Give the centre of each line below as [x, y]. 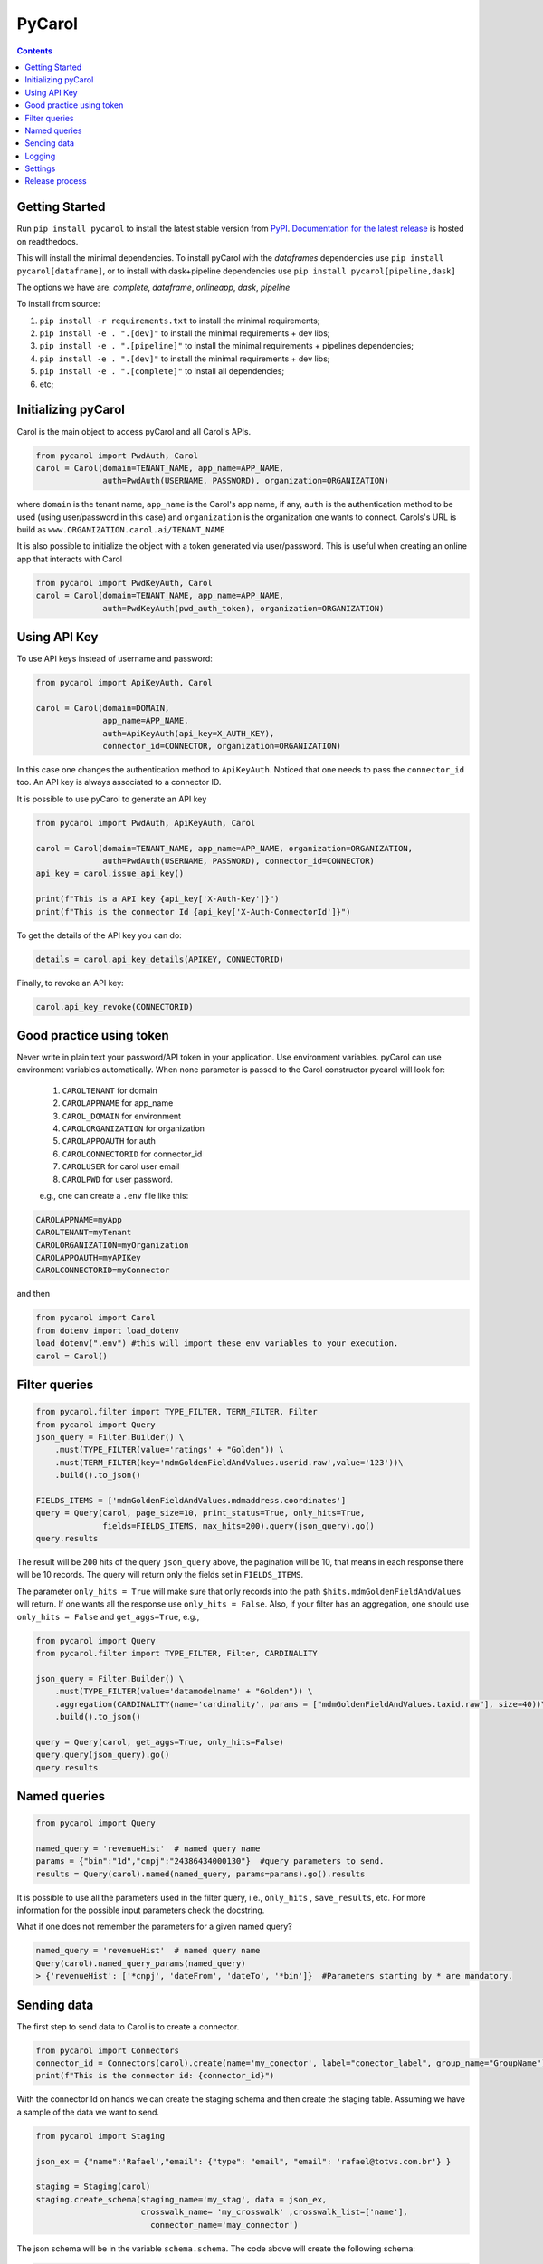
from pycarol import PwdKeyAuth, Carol [124, 583]
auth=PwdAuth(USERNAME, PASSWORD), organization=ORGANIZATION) [246, 481]
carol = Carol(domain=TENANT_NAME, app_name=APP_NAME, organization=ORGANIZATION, [224, 848]
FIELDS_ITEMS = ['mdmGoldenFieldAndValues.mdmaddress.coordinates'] [191, 1500]
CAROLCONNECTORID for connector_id [132, 1154]
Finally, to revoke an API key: [70, 983]
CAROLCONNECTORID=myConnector [103, 1271]
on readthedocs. [48, 241]
